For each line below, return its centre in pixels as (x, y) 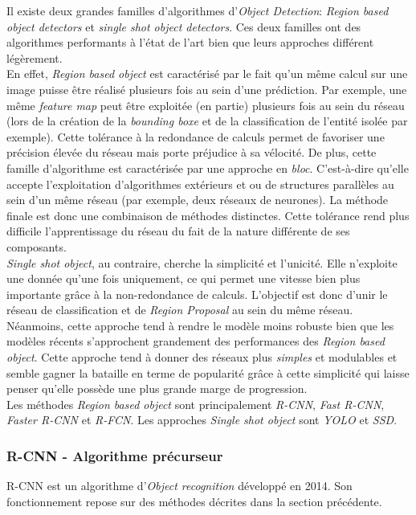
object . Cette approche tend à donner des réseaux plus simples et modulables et (202, 357)
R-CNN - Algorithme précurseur (115, 455)
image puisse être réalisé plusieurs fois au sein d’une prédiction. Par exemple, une (207, 89)
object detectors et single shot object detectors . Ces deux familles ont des (184, 26)
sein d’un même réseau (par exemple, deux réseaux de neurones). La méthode (198, 200)
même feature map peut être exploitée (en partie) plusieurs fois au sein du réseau (206, 105)
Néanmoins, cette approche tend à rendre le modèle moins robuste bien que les (200, 325)
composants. (37, 246)
